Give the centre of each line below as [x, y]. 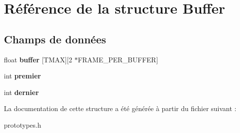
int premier [23, 76]
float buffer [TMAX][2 [38, 59]
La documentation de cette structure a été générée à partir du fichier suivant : [120, 108]
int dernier [21, 92]
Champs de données [55, 39]
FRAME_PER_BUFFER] [118, 59]
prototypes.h [23, 124]
